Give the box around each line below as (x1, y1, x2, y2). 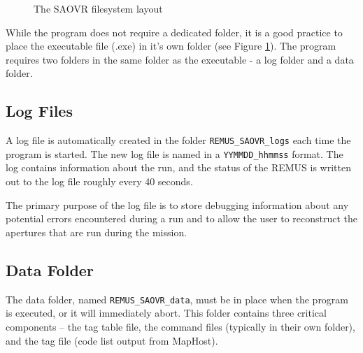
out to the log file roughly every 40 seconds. (6, 174, 193, 189)
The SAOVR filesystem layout (34, 1, 163, 15)
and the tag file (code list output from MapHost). (6, 333, 218, 347)
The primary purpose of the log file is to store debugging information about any (6, 197, 349, 212)
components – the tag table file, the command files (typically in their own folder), (6, 319, 355, 333)
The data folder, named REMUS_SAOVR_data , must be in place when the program (6, 291, 349, 306)
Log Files (6, 100, 73, 122)
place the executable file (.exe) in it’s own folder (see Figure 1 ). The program (6, 38, 336, 53)
